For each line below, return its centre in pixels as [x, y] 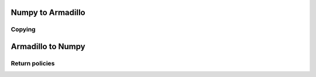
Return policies [33, 63]
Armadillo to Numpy [48, 47]
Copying [23, 30]
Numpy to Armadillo [48, 12]
